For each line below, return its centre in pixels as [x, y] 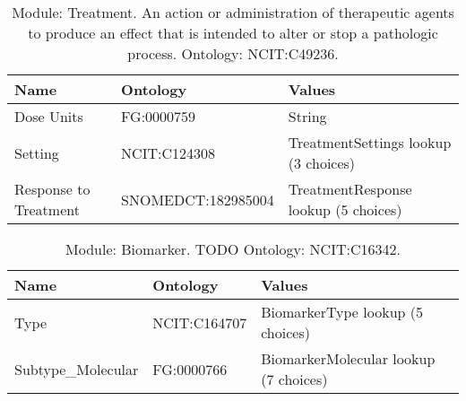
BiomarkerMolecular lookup [348, 358]
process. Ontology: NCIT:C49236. [233, 53]
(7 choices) [294, 379]
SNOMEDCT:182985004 [198, 199]
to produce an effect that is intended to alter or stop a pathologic [233, 33]
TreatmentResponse [350, 189]
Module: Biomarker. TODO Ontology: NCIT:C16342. [233, 249]
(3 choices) [322, 163]
